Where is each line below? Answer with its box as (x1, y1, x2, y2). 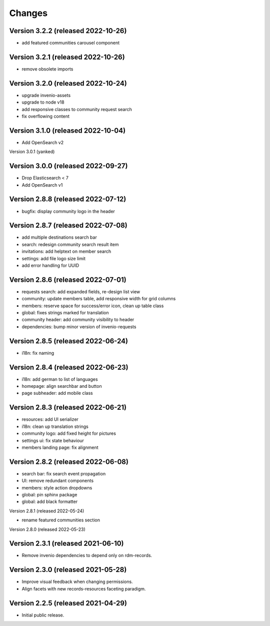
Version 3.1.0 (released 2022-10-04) (9, 126, 126, 135)
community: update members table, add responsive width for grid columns (21, 296, 176, 302)
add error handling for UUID (21, 263, 79, 269)
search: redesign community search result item (21, 241, 119, 247)
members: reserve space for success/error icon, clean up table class (21, 303, 164, 309)
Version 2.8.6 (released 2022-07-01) (9, 275, 127, 284)
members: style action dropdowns (21, 484, 92, 490)
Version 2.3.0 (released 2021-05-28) (9, 565, 127, 574)
